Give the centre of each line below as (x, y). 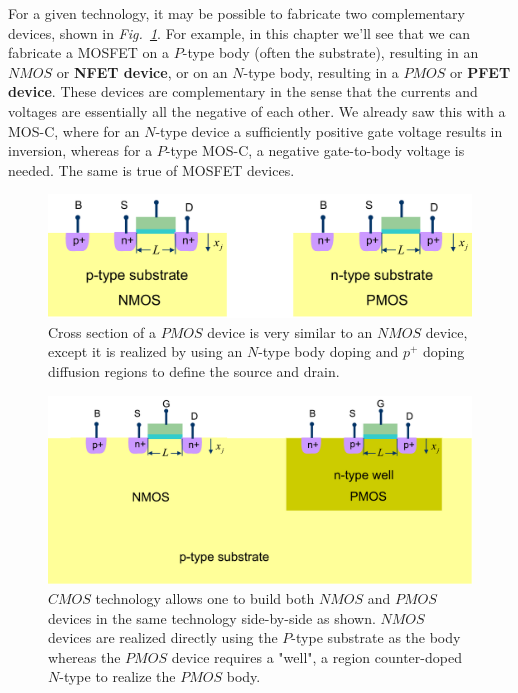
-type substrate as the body (376, 637)
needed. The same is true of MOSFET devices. (151, 169)
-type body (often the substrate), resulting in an (330, 52)
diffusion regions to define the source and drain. (194, 370)
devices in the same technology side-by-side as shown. (212, 617)
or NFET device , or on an (142, 71)
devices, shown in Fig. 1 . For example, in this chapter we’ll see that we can (239, 32)
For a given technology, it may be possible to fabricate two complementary (237, 13)
